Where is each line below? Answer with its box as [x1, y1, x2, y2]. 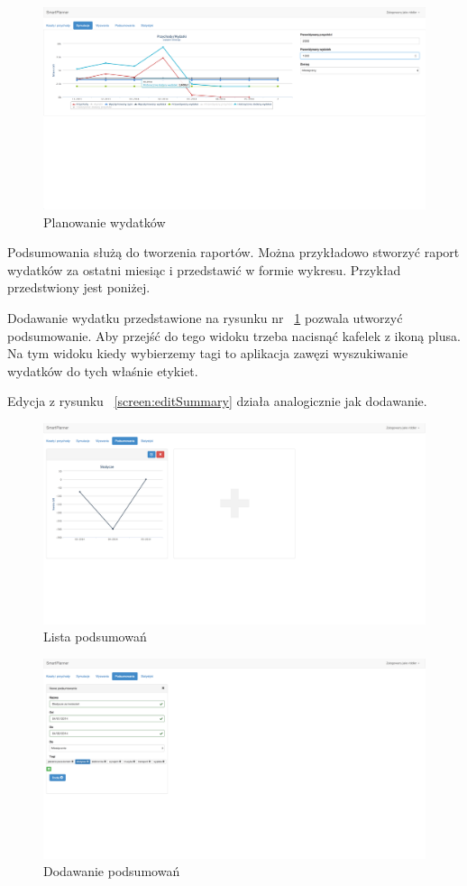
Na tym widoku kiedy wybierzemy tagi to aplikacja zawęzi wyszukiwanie [7, 344, 408, 363]
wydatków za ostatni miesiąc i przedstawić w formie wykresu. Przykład [7, 260, 401, 279]
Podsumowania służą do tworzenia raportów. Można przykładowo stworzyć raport [7, 243, 460, 262]
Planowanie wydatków [43, 212, 166, 231]
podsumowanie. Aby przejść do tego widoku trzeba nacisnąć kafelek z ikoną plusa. [7, 326, 461, 345]
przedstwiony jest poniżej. [7, 278, 151, 297]
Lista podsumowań [43, 627, 147, 646]
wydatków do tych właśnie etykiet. [7, 361, 198, 380]
